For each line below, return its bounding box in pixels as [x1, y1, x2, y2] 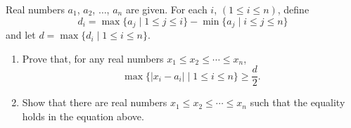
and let [6, 27, 36, 42]
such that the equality [250, 95, 345, 110]
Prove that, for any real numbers [22, 51, 164, 65]
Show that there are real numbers [22, 95, 167, 110]
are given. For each [125, 2, 208, 16]
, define [277, 2, 309, 16]
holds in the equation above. [22, 108, 144, 123]
